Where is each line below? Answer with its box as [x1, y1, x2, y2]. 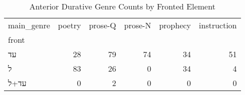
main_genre [8, 19, 50, 31]
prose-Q [88, 19, 116, 31]
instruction [198, 19, 237, 31]
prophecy [159, 19, 191, 31]
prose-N [124, 19, 151, 31]
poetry [58, 19, 81, 31]
